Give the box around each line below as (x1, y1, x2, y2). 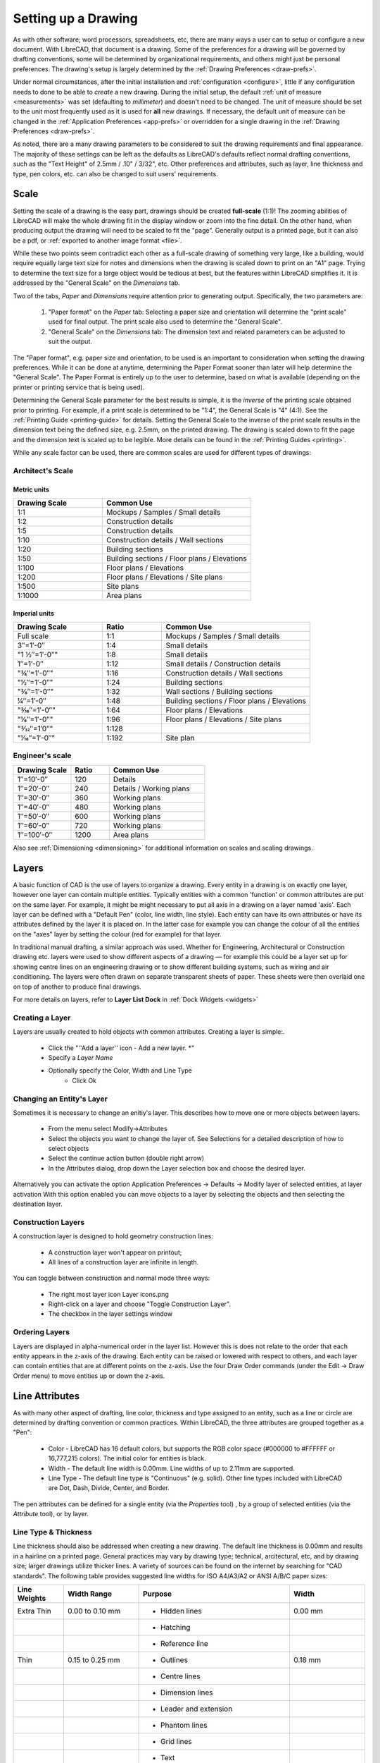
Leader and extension (160, 1704, 233, 1714)
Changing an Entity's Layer (13, 1094, 108, 1104)
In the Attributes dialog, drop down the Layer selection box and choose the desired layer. (48, 1164, 306, 1172)
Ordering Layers (13, 1327, 70, 1337)
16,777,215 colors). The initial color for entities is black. (48, 1454, 207, 1463)
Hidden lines (160, 1606, 202, 1616)
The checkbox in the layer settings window (48, 1310, 172, 1318)
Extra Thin (17, 1606, 52, 1616)
